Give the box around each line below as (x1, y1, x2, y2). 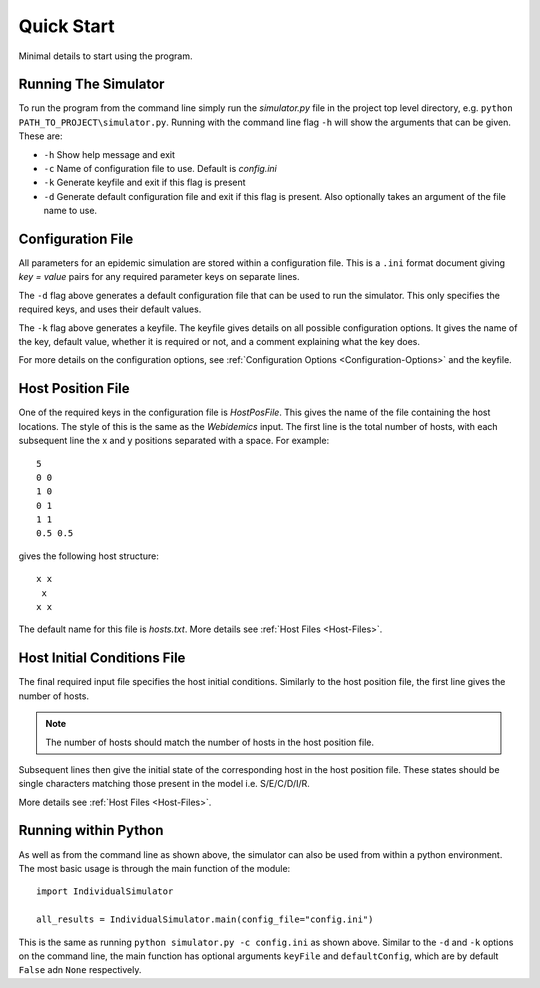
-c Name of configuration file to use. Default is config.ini (43, 163, 277, 175)
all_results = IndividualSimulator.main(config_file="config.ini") (36, 914, 374, 925)
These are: (18, 130, 64, 142)
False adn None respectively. (18, 964, 142, 976)
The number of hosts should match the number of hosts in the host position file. (45, 736, 375, 748)
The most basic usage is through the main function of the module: (18, 862, 291, 874)
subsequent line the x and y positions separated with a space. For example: (18, 435, 330, 447)
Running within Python (18, 822, 164, 839)
